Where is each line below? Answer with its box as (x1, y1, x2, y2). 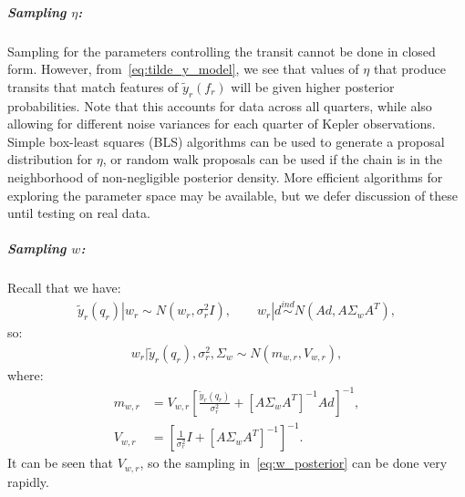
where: (7, 365, 44, 384)
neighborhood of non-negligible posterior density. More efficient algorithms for (7, 167, 443, 186)
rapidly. (7, 471, 49, 491)
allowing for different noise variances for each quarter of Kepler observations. (7, 114, 436, 133)
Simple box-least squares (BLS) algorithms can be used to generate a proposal (7, 131, 445, 150)
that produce (373, 59, 446, 78)
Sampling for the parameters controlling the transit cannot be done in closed (7, 41, 436, 60)
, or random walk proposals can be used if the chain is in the (102, 150, 442, 169)
